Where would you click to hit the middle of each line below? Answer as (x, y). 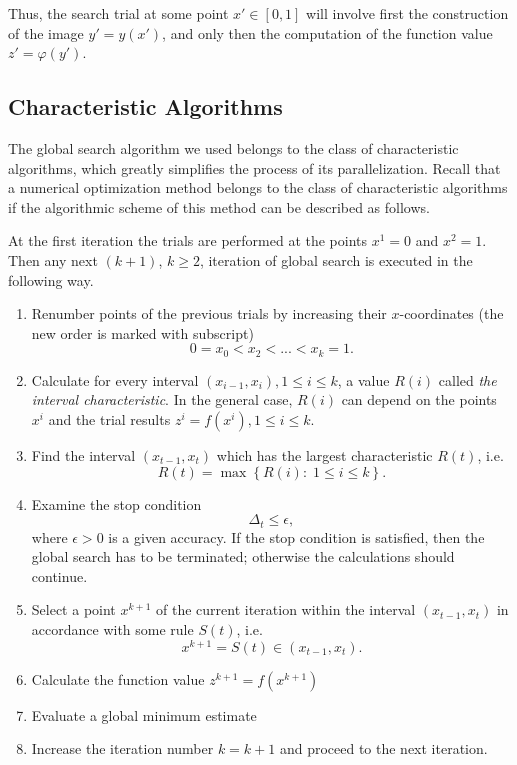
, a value (363, 379)
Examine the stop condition (116, 503)
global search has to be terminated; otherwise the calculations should (243, 556)
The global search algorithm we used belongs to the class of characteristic (233, 147)
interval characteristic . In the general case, (162, 399)
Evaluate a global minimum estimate (144, 714)
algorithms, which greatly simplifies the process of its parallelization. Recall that (254, 167)
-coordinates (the (451, 313)
